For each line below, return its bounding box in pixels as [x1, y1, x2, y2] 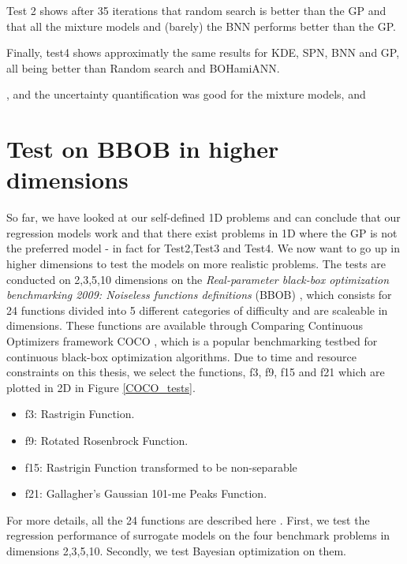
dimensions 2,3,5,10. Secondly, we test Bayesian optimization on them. [6, 542, 346, 558]
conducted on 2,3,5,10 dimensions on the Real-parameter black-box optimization [6, 271, 390, 287]
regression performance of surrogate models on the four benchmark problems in [6, 527, 390, 543]
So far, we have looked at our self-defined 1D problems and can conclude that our [6, 209, 401, 226]
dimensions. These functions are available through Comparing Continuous [6, 317, 364, 334]
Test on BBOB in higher [6, 133, 279, 165]
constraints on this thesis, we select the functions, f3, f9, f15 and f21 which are [6, 364, 385, 380]
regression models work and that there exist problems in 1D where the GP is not [6, 224, 398, 241]
